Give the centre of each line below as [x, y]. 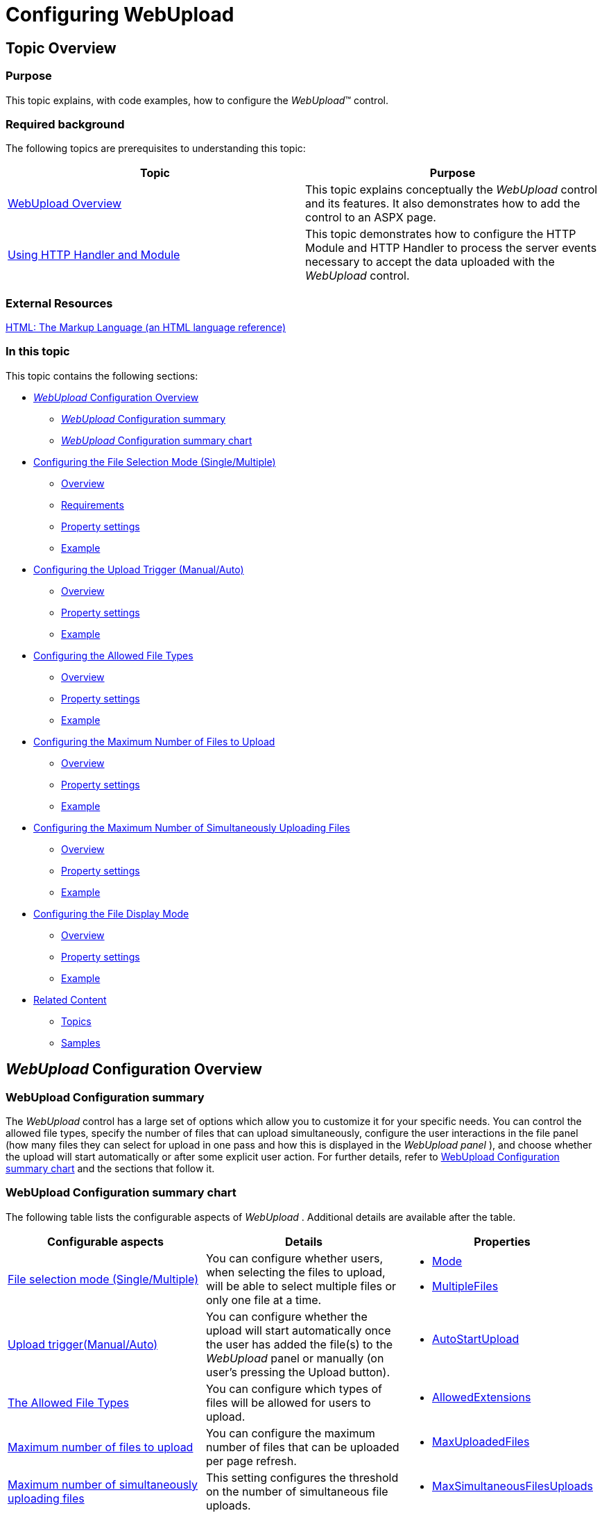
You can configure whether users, [294, 1258]
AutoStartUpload [475, 1338]
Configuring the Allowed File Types [113, 655]
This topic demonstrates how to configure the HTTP [441, 234]
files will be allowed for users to [288, 1402]
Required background [65, 124]
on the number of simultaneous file [297, 1491]
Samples [81, 1042]
